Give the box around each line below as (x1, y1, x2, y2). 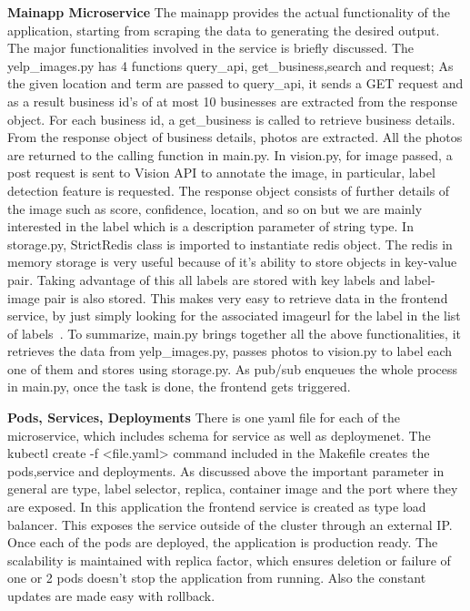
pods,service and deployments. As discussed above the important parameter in (7, 461, 445, 480)
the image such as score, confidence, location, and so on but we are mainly (7, 199, 423, 218)
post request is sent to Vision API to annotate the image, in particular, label (7, 163, 435, 182)
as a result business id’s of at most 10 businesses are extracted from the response (7, 91, 458, 110)
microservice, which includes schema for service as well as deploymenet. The (7, 425, 431, 444)
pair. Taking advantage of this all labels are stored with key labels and (7, 270, 401, 289)
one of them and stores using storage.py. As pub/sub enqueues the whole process (7, 359, 458, 378)
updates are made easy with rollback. (7, 586, 215, 605)
